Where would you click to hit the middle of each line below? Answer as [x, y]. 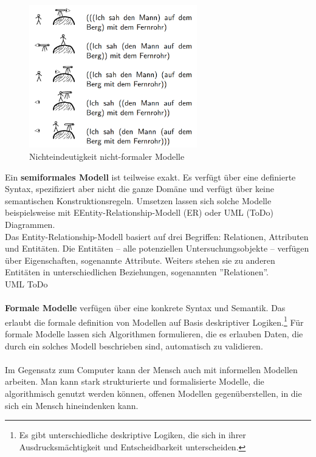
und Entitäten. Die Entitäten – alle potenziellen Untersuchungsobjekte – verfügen [157, 248]
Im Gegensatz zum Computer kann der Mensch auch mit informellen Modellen [151, 369]
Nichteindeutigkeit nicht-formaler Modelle [107, 156]
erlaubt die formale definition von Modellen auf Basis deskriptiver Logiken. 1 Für [154, 321]
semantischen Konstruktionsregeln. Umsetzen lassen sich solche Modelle [138, 200]
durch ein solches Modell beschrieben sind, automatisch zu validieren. [134, 345]
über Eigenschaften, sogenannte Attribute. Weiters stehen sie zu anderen [140, 260]
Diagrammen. [30, 224]
